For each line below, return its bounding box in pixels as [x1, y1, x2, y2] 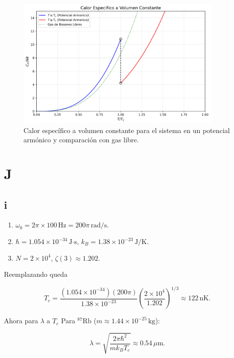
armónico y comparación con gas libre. [23, 134, 139, 145]
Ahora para [4, 315, 38, 326]
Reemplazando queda [4, 269, 68, 279]
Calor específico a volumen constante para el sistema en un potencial [23, 125, 230, 135]
